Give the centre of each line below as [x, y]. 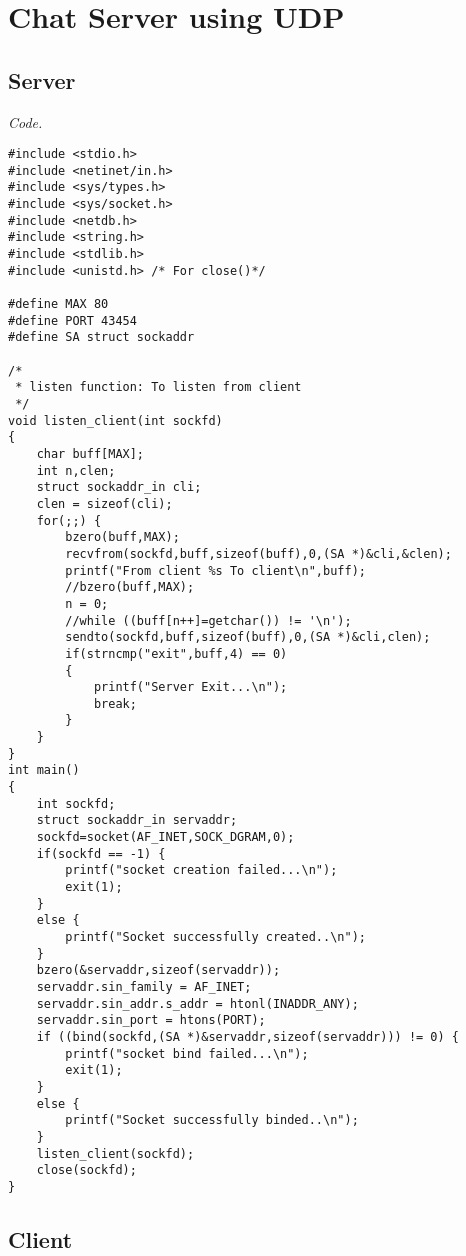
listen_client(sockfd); [115, 1153]
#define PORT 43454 [72, 320]
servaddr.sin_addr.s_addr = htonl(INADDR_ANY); [197, 1003]
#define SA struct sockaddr [101, 337]
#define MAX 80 [58, 304]
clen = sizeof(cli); [104, 503]
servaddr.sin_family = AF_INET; [144, 986]
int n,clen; [76, 470]
